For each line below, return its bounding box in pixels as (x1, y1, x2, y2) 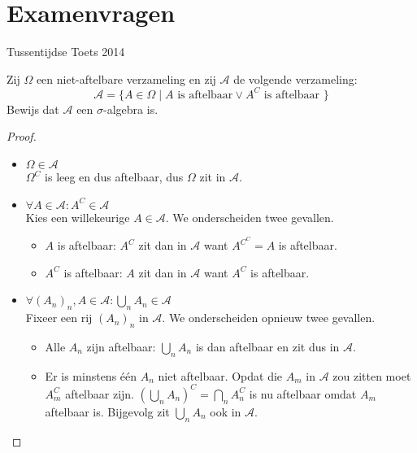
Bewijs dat (7, 100, 59, 117)
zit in (199, 168, 226, 185)
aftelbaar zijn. (65, 385, 134, 402)
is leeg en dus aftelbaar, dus (45, 168, 184, 185)
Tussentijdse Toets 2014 (7, 43, 125, 60)
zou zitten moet (332, 367, 411, 384)
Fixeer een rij (25, 309, 93, 326)
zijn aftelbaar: (86, 338, 156, 355)
